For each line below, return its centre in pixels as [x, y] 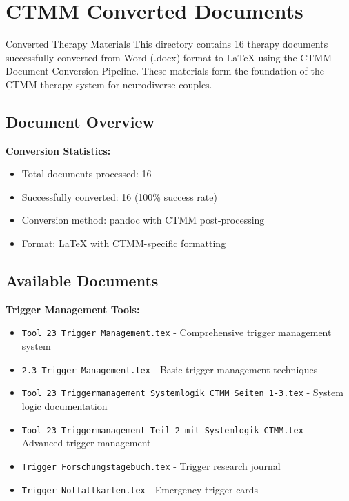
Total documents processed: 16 [87, 174]
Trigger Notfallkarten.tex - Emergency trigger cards [140, 489]
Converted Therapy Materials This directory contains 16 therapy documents [167, 44]
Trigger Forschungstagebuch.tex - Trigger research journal [151, 465]
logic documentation [64, 406]
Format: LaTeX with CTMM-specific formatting [124, 243]
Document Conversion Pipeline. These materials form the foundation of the [165, 71]
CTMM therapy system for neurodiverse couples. [109, 84]
